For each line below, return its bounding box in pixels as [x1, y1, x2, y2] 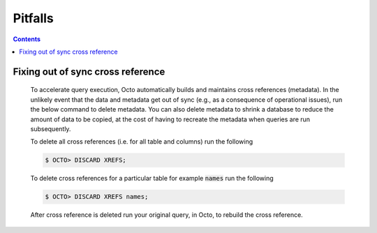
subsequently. [30, 124, 71, 133]
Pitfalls [13, 10, 54, 26]
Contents [13, 35, 41, 43]
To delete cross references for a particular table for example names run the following [30, 174, 274, 183]
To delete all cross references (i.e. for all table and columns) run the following [30, 137, 253, 146]
